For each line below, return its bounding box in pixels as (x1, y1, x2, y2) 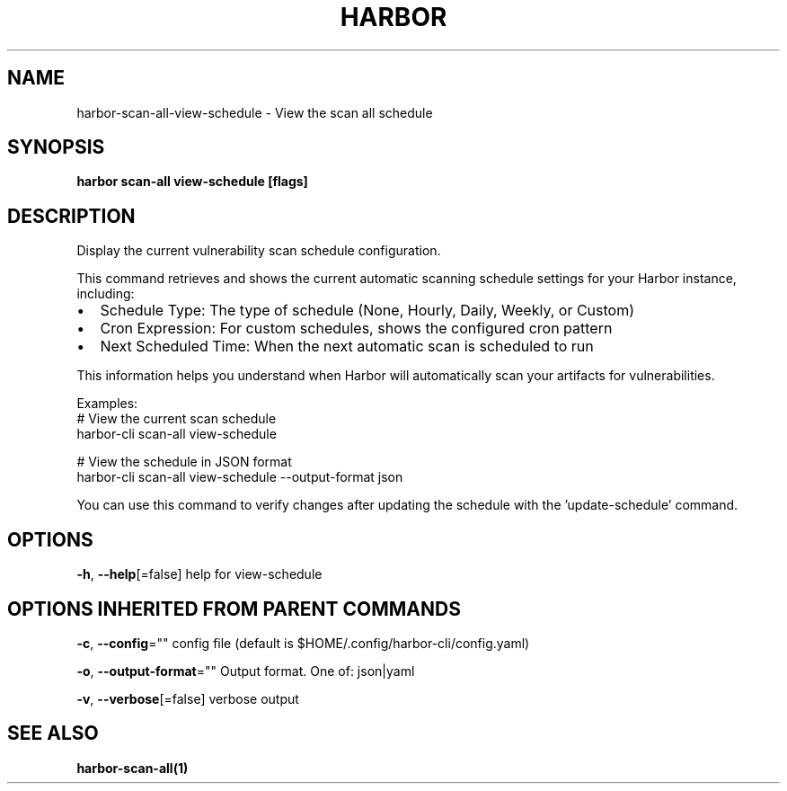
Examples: (76, 395, 138, 412)
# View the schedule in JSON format (76, 454, 292, 470)
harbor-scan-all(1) (76, 760, 189, 776)
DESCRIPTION (7, 204, 136, 227)
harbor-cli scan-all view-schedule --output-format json (76, 469, 403, 485)
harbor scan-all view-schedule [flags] (76, 173, 308, 190)
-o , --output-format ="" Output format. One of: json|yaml (76, 662, 415, 679)
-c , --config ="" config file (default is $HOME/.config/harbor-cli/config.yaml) (76, 635, 530, 651)
